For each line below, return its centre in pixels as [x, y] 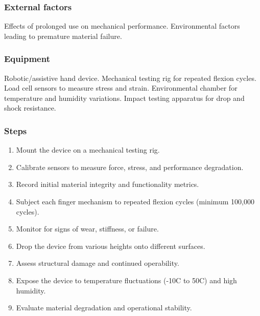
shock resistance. [30, 108]
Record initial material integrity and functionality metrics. [108, 184]
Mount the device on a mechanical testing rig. [88, 150]
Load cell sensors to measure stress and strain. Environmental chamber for [121, 88]
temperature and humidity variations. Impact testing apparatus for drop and [124, 98]
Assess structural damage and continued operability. [98, 263]
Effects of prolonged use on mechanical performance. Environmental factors [122, 26]
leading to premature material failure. [63, 36]
